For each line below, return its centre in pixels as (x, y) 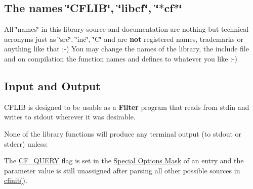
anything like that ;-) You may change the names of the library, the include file (126, 49)
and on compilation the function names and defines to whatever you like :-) (121, 58)
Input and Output (52, 85)
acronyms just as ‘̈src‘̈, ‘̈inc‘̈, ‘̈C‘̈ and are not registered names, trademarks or (124, 39)
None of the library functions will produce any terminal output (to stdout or (123, 133)
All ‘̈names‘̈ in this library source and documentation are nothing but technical (126, 29)
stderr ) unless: (26, 143)
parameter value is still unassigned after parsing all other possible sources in (122, 170)
